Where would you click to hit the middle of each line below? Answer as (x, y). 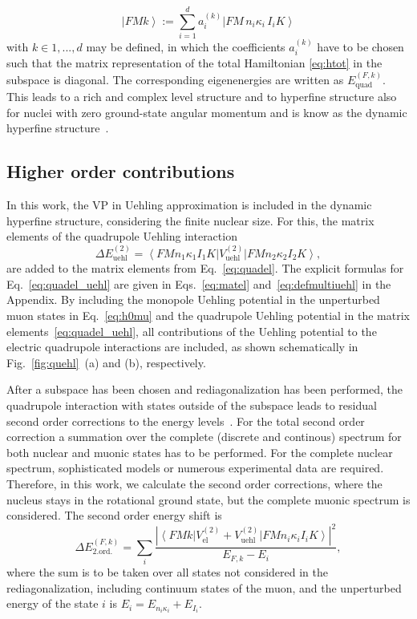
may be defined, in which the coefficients (186, 46)
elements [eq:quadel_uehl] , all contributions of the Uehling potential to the (192, 331)
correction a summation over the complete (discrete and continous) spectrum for (204, 437)
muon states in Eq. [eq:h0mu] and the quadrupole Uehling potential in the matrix (208, 315)
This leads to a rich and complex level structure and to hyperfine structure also (202, 97)
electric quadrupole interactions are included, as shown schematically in (182, 347)
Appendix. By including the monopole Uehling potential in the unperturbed (193, 299)
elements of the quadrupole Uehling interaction (122, 236)
